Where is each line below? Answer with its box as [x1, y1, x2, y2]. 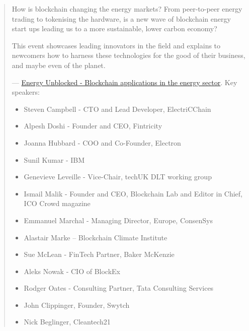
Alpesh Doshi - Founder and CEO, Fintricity [24, 120, 162, 131]
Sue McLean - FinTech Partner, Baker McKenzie [24, 249, 175, 259]
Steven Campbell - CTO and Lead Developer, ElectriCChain [24, 103, 211, 114]
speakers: [12, 87, 40, 97]
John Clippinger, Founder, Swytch [24, 299, 130, 310]
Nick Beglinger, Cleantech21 [24, 316, 111, 327]
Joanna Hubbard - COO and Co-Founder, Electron [24, 137, 181, 148]
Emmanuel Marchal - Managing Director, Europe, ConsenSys [24, 215, 213, 225]
